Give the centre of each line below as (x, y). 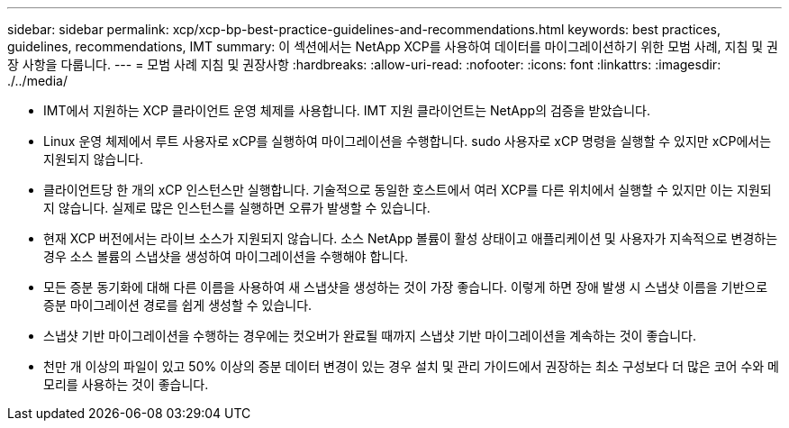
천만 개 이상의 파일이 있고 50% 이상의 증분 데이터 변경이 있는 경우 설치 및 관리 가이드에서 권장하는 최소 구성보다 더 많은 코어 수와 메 (411, 366)
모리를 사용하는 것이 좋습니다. (126, 384)
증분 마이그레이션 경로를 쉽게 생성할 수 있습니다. (178, 305)
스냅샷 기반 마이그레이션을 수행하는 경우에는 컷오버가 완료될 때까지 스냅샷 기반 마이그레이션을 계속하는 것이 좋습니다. (370, 336)
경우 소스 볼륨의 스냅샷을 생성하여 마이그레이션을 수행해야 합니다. (226, 256)
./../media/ (37, 81)
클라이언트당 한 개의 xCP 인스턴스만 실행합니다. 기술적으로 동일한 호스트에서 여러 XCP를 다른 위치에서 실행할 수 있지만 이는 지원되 (408, 190)
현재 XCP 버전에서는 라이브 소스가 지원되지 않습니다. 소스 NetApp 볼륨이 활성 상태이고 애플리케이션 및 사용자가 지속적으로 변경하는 (411, 238)
